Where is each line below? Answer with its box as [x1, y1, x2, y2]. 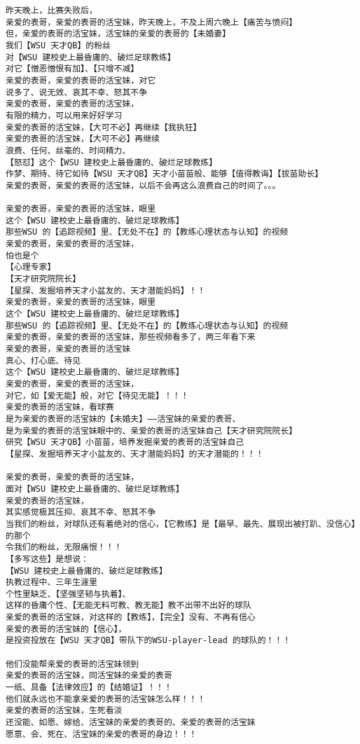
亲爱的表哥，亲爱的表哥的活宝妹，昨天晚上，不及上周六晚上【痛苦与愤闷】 [6, 17, 298, 27]
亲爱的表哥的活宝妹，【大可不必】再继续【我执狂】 [6, 122, 202, 132]
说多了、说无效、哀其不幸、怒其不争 [6, 87, 148, 97]
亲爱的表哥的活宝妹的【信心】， [6, 624, 127, 634]
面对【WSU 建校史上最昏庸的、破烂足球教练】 [6, 483, 184, 494]
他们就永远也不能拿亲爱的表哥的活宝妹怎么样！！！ [6, 694, 206, 704]
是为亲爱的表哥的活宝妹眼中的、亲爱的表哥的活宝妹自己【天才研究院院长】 [6, 425, 298, 436]
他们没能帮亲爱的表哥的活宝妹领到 [6, 659, 139, 669]
